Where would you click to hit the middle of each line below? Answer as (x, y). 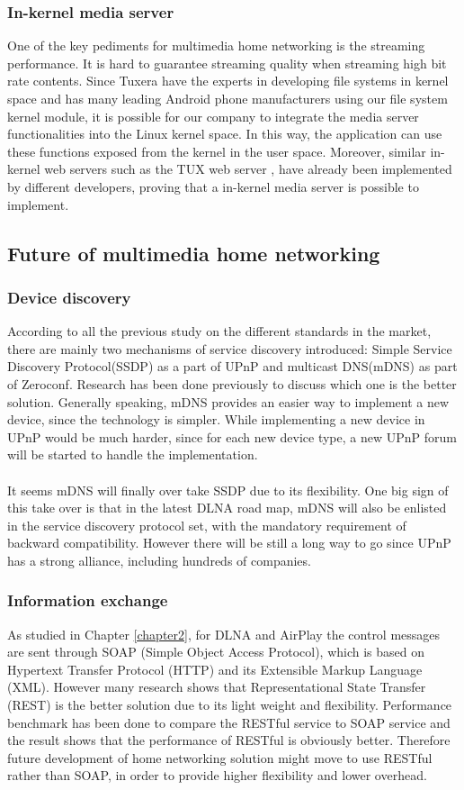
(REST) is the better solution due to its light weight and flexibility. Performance (230, 705)
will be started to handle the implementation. (133, 454)
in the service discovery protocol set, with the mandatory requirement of (207, 525)
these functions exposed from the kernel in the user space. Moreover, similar (217, 151)
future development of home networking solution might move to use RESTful (220, 757)
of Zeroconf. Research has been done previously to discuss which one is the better (232, 383)
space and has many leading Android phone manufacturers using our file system (228, 98)
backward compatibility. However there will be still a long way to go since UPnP (229, 543)
